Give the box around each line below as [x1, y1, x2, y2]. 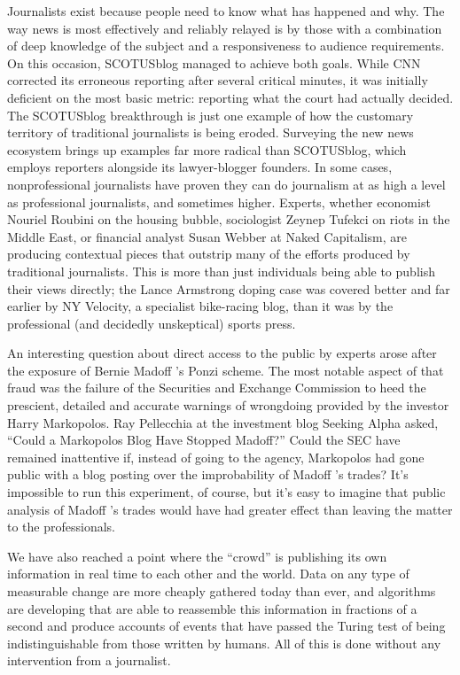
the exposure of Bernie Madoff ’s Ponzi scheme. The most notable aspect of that [7, 361, 444, 379]
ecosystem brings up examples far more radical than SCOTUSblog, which [7, 140, 407, 159]
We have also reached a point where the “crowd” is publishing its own [7, 547, 387, 565]
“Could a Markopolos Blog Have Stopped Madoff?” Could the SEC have [7, 431, 401, 449]
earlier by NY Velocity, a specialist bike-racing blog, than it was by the [7, 297, 394, 315]
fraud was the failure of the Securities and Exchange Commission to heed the [7, 378, 426, 397]
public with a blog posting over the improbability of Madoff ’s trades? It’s [7, 465, 409, 484]
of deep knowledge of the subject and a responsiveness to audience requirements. [7, 36, 445, 55]
